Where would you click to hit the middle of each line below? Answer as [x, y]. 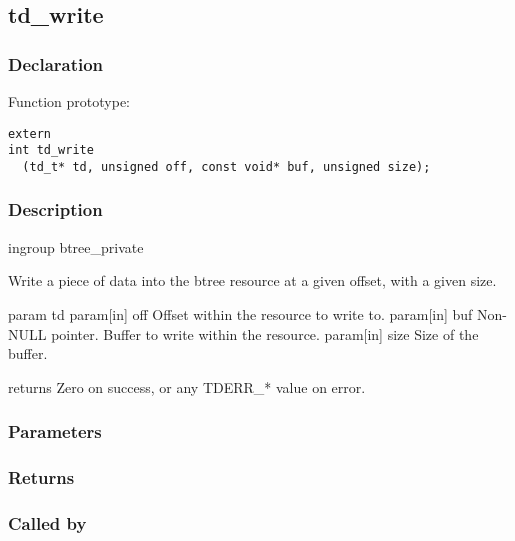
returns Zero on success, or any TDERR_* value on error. [187, 386]
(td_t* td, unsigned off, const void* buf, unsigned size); [226, 166]
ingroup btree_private [76, 246]
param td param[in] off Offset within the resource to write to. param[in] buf [240, 313]
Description [55, 209]
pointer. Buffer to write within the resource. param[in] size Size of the [265, 333]
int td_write [51, 150]
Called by [47, 522]
